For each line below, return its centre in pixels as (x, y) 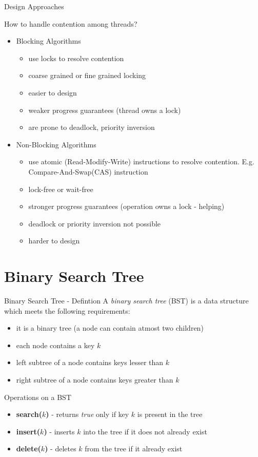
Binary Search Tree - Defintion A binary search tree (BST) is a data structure (126, 301)
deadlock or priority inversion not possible (95, 223)
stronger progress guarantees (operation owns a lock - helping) (126, 206)
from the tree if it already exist (134, 449)
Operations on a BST (38, 397)
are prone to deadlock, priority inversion (92, 127)
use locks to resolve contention (76, 58)
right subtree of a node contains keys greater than (95, 379)
